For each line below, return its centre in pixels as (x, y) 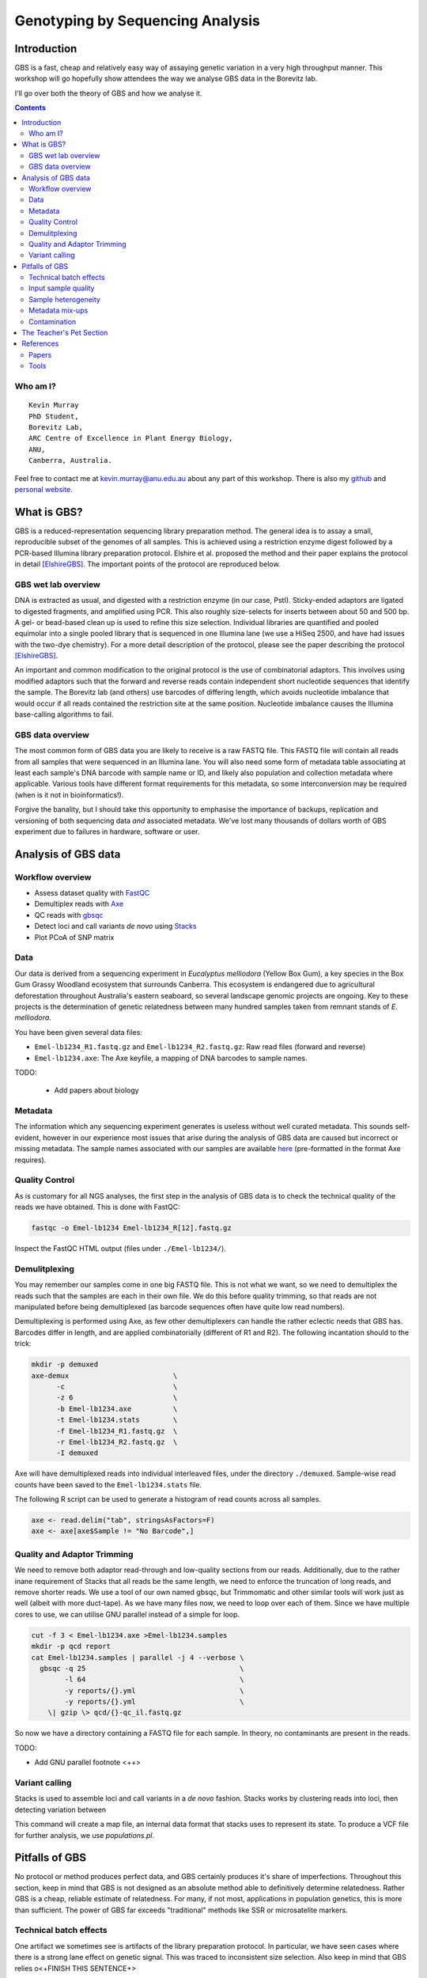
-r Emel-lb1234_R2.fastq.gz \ (117, 1442)
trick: (23, 1343)
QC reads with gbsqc (69, 915)
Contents (30, 108)
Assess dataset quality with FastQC (92, 893)
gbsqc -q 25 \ (142, 1668)
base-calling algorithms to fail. (64, 714)
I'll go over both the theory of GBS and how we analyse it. (108, 93)
